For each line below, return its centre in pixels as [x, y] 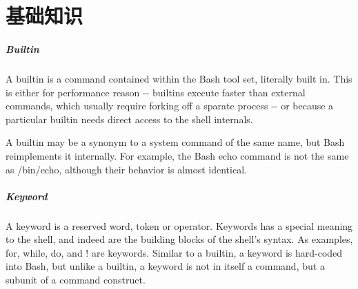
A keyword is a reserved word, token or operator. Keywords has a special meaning [179, 225]
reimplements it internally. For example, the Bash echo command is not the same [177, 155]
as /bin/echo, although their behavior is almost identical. [126, 169]
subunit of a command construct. [76, 280]
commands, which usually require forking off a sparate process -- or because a [170, 106]
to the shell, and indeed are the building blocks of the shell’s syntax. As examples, [179, 239]
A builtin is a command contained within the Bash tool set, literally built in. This [179, 78]
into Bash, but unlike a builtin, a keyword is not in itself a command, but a [165, 266]
